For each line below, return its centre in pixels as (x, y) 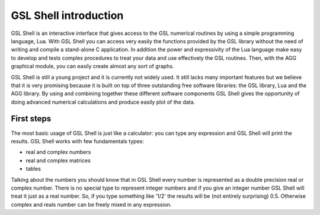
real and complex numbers (58, 152)
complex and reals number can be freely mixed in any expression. (91, 204)
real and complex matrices (58, 161)
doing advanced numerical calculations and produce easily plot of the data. (103, 102)
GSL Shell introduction (67, 15)
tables (33, 169)
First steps (31, 119)
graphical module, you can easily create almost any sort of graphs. (92, 66)
